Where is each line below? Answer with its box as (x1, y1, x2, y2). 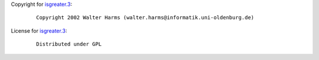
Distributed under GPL (36, 41, 102, 48)
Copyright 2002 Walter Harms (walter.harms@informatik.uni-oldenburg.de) (36, 15, 255, 21)
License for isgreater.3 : (11, 27, 67, 34)
